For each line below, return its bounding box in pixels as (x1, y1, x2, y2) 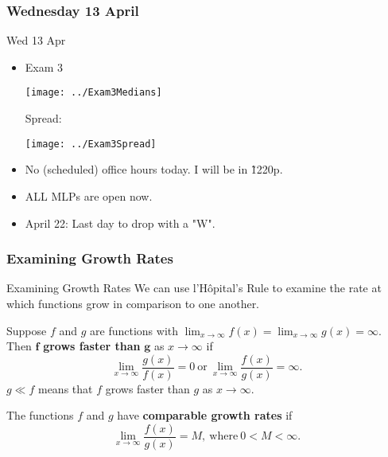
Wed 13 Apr (6, 32, 66, 49)
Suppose (6, 322, 47, 338)
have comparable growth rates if (117, 407, 293, 424)
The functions (6, 407, 74, 424)
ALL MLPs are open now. (25, 187, 153, 204)
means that (37, 380, 93, 396)
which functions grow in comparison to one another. (6, 295, 260, 311)
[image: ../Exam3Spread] (25, 138, 157, 150)
